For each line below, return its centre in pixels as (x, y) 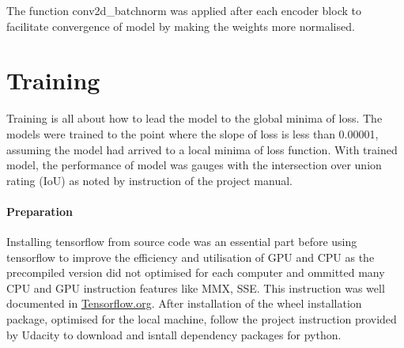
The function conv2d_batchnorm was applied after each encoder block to (184, 10)
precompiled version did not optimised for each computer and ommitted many (196, 272)
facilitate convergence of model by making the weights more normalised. (181, 26)
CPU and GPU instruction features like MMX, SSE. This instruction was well (196, 287)
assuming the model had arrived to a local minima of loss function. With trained (202, 149)
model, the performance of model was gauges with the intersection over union (194, 165)
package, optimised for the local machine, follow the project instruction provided (202, 319)
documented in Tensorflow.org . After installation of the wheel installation (184, 303)
